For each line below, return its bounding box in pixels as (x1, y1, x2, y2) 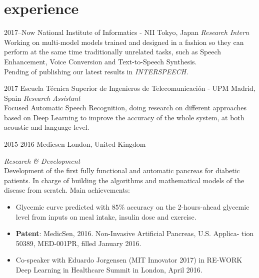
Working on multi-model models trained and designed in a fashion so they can (4, 36, 244, 47)
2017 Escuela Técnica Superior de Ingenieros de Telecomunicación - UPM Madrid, (4, 83, 255, 93)
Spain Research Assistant (4, 92, 80, 103)
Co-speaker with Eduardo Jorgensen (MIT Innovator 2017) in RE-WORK (15, 255, 242, 265)
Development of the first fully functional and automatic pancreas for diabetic (4, 165, 240, 176)
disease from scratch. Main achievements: (4, 185, 130, 195)
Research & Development (4, 155, 80, 166)
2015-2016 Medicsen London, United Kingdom (4, 139, 146, 149)
